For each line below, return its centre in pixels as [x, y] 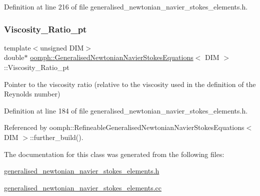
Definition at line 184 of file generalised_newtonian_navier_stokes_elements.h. [126, 110]
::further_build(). [56, 137]
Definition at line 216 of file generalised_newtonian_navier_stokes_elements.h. [126, 6]
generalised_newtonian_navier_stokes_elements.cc [83, 187]
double [14, 57]
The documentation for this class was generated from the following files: [114, 154]
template [17, 47]
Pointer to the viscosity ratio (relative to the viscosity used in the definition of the [130, 84]
